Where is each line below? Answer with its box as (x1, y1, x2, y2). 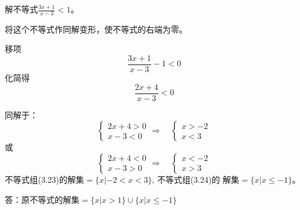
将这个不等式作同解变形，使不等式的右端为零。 (5, 22, 187, 35)
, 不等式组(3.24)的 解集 (152, 173, 240, 185)
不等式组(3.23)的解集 (5, 173, 84, 185)
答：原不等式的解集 (5, 193, 79, 205)
